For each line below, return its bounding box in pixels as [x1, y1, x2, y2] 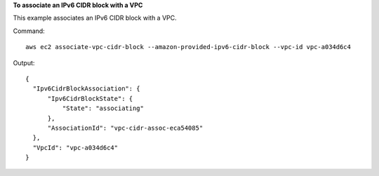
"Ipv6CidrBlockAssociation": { [32, 85, 140, 93]
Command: [13, 27, 45, 35]
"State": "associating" [62, 104, 144, 112]
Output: [13, 58, 35, 67]
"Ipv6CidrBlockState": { [47, 95, 133, 102]
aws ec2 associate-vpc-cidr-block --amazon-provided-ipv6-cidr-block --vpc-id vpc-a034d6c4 [25, 43, 351, 51]
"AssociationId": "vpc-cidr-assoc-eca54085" [47, 123, 204, 132]
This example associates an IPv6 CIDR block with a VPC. [13, 14, 177, 22]
